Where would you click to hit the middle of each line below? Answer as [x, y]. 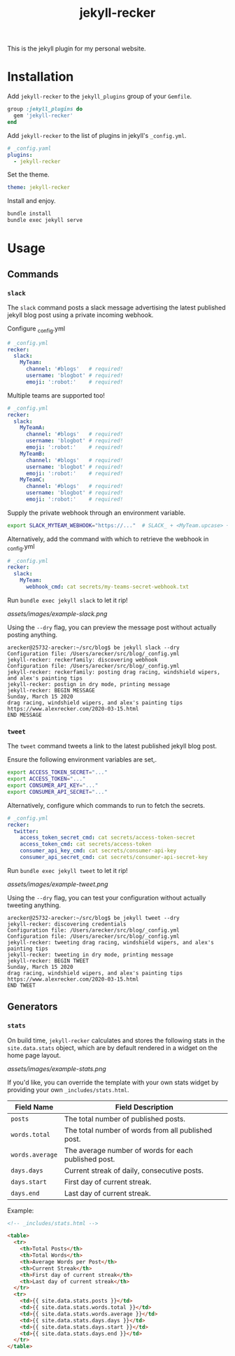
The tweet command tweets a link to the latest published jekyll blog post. [112, 746]
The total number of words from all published [138, 1130]
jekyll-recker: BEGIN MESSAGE [51, 690]
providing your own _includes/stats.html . [68, 1089]
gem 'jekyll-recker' [43, 116]
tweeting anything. [34, 905]
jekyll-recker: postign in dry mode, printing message [89, 684]
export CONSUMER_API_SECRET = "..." [58, 792]
